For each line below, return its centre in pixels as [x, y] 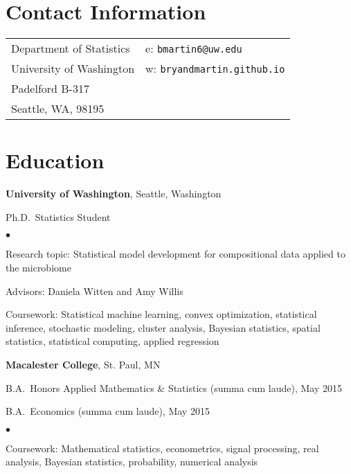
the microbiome [38, 268]
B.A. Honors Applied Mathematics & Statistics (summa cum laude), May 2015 [174, 387]
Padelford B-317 [50, 89]
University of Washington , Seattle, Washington [114, 194]
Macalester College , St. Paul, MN [83, 364]
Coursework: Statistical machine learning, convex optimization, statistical [161, 314]
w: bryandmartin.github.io [215, 69]
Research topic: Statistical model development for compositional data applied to [175, 254]
